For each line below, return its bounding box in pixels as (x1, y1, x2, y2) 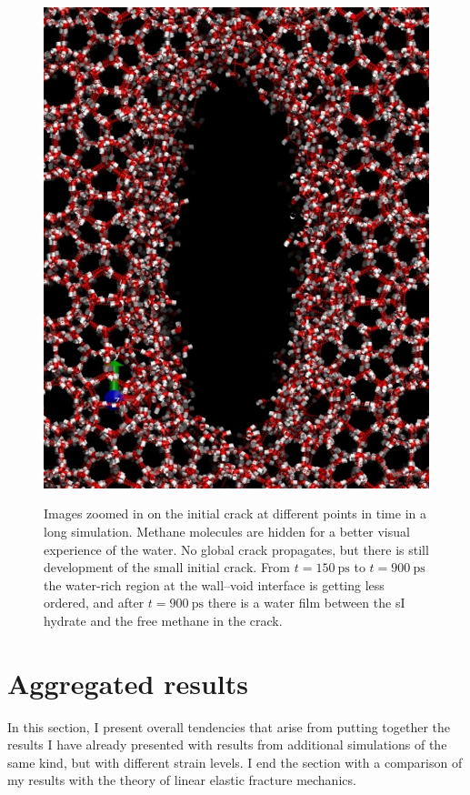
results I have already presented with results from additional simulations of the (7, 735, 447, 754)
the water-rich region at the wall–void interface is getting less (44, 575, 385, 594)
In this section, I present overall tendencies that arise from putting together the (7, 717, 451, 736)
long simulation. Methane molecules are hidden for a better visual (44, 522, 410, 541)
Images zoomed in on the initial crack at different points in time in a (44, 504, 426, 523)
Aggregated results (7, 664, 248, 701)
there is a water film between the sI (207, 593, 405, 612)
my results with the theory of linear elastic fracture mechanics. (7, 770, 356, 790)
